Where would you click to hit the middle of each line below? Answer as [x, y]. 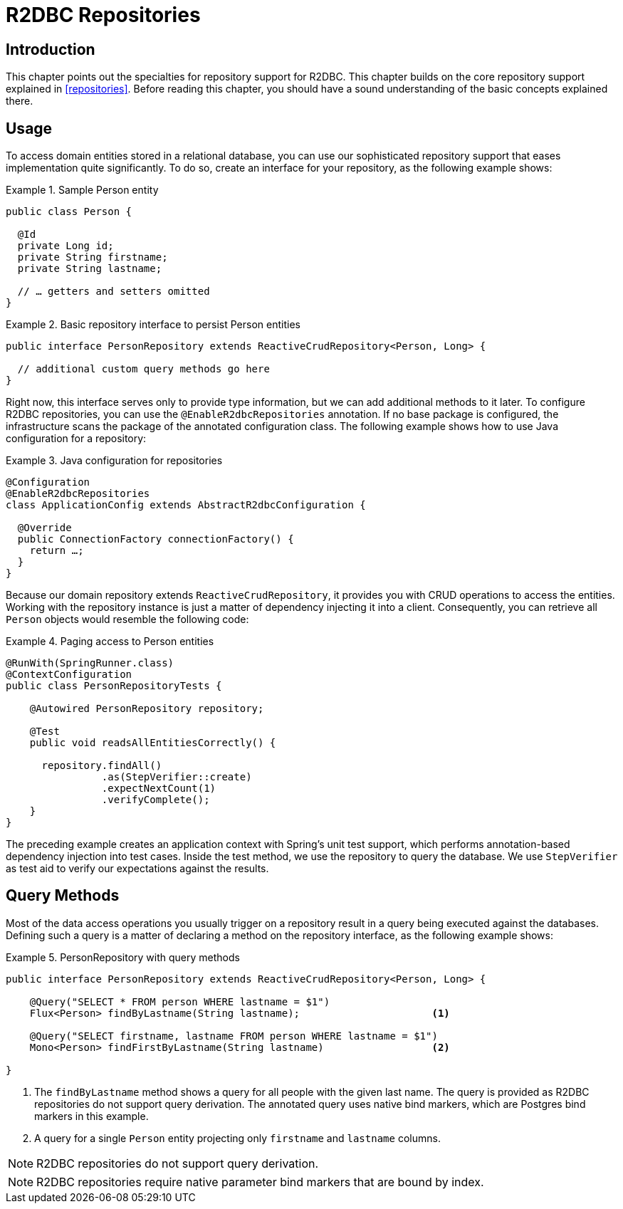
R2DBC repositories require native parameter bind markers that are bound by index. [260, 1182]
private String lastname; [90, 269]
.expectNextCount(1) [159, 789]
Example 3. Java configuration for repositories [114, 461]
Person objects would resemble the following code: [127, 619]
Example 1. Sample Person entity [82, 190]
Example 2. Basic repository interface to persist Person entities [153, 325]
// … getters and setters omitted [114, 292]
